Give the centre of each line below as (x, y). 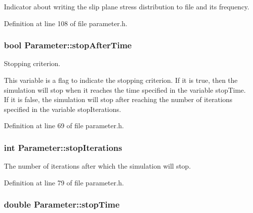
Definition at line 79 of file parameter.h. (64, 182)
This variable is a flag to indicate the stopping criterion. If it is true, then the (121, 80)
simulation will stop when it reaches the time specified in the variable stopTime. (125, 89)
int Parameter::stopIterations (63, 147)
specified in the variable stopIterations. (63, 109)
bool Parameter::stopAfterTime (68, 45)
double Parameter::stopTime (62, 204)
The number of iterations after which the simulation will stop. (97, 166)
